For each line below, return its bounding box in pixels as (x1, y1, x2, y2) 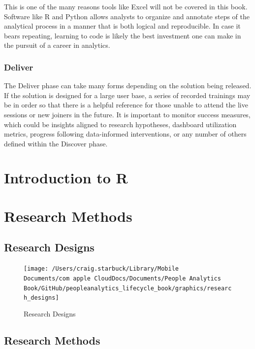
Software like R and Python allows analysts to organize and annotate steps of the (4, 11, 250, 21)
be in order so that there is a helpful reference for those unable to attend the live (4, 100, 248, 110)
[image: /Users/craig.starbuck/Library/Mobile (24, 265, 179, 273)
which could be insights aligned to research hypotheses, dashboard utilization (4, 119, 237, 129)
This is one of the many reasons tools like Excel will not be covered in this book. (4, 1, 248, 11)
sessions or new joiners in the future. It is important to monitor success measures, (4, 109, 251, 119)
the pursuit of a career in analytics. (4, 40, 110, 50)
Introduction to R (4, 167, 128, 187)
